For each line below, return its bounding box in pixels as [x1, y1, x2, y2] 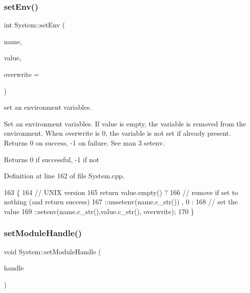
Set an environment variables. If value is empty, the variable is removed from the [4, 118, 246, 128]
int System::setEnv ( [4, 20, 65, 30]
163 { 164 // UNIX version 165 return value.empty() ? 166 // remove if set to [4, 187, 238, 197]
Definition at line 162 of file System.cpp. [4, 171, 125, 181]
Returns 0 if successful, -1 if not [4, 154, 99, 164]
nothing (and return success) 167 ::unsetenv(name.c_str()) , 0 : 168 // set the [4, 196, 238, 207]
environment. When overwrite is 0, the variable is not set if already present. [4, 128, 231, 138]
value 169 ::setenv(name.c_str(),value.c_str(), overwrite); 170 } [4, 206, 194, 216]
